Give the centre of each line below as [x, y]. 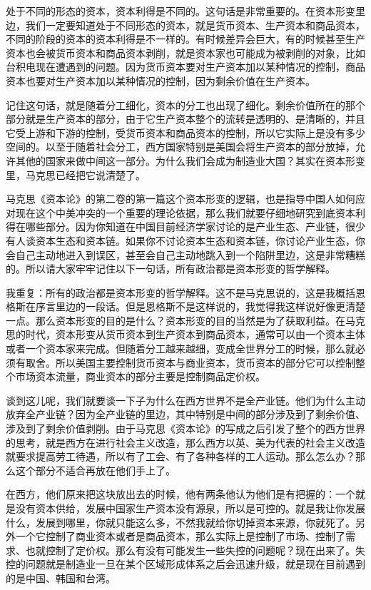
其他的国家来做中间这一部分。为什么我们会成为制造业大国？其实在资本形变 [190, 160]
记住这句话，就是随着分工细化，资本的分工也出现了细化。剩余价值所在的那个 [185, 105]
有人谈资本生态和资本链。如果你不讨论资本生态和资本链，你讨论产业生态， [181, 240]
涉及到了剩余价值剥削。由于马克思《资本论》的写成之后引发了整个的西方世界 [185, 428]
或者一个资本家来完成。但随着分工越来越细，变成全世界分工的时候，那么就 [181, 349]
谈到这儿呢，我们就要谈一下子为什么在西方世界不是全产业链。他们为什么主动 [185, 400]
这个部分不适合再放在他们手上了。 [95, 470]
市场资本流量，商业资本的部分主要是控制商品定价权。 [140, 376]
